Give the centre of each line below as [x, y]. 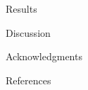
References [29, 80]
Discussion [28, 32]
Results [21, 9]
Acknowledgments [44, 56]
